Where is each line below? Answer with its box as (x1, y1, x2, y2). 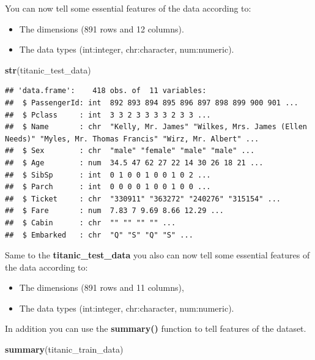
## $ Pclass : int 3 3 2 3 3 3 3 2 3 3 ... (5, 110, 211, 119)
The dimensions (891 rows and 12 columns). (19, 22, 184, 35)
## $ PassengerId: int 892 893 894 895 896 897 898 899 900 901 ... (5, 98, 298, 107)
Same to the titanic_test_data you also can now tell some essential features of (5, 249, 310, 261)
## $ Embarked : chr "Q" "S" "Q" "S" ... (5, 230, 193, 239)
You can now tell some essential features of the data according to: (5, 2, 251, 14)
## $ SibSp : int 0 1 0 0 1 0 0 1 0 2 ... (5, 170, 211, 179)
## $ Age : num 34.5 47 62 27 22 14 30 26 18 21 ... (5, 158, 264, 167)
